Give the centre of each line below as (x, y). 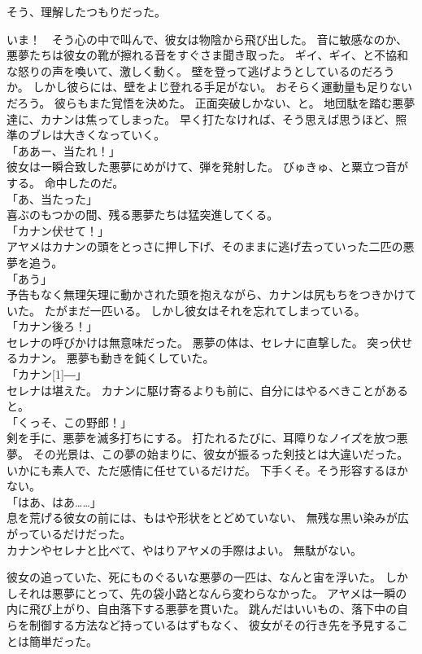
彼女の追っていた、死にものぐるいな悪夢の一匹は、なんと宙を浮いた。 (194, 577)
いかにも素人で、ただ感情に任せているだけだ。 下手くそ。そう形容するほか (207, 470)
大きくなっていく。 (114, 135)
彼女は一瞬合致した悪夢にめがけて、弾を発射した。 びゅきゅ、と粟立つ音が (207, 167)
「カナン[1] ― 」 (47, 374)
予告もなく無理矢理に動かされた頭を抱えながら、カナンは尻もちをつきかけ (206, 294)
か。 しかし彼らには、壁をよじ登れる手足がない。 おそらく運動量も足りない (210, 87)
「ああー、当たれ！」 (63, 150)
